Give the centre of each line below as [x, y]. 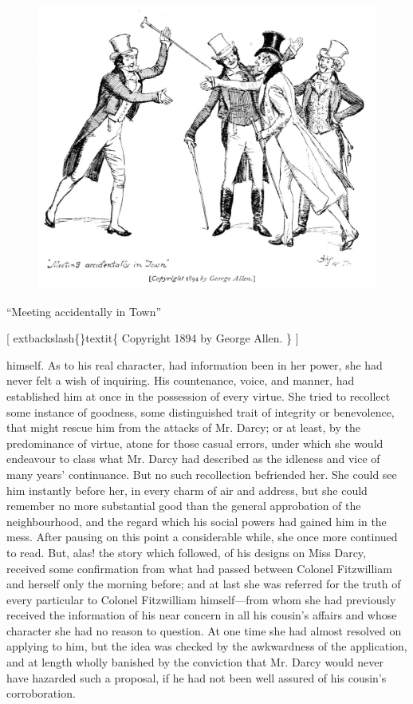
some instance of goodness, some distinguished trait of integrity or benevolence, [201, 411]
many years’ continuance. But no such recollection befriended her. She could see [202, 474]
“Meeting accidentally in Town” [84, 311]
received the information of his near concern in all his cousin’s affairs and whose [202, 615]
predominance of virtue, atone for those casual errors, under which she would [195, 443]
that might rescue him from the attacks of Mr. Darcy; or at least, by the [183, 427]
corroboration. [41, 693]
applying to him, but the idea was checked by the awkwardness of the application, [207, 646]
